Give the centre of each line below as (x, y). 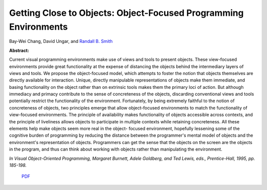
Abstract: (19, 50)
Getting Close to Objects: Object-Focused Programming (127, 13)
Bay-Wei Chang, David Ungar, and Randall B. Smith (61, 41)
